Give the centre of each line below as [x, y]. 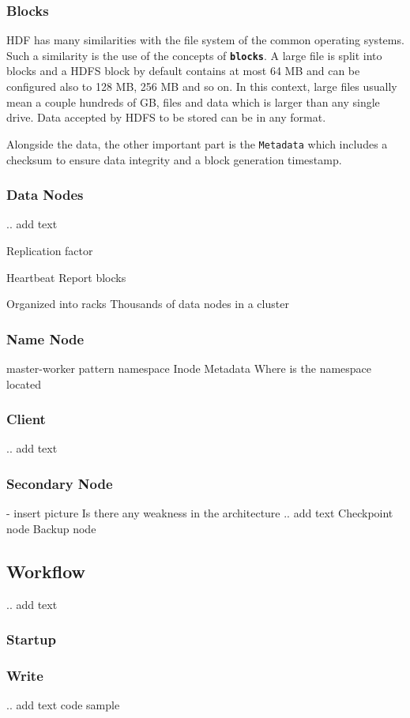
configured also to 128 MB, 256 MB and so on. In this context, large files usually [202, 86]
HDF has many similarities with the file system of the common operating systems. [205, 40]
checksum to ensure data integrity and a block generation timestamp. [174, 159]
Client [26, 419]
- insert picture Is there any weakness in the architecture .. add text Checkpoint [200, 513]
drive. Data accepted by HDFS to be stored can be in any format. [166, 117]
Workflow [46, 571]
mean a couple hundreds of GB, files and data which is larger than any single [193, 101]
